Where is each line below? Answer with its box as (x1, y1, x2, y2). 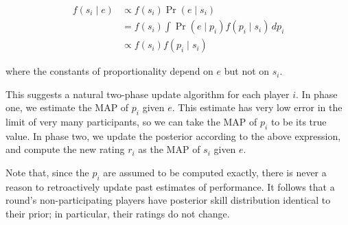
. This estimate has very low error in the (172, 100, 343, 115)
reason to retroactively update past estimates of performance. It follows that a (5, 179, 335, 193)
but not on (224, 64, 270, 78)
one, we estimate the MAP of (5, 100, 129, 115)
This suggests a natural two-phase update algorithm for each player (5, 86, 290, 101)
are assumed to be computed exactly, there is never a (103, 165, 327, 180)
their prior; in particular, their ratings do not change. (5, 206, 230, 221)
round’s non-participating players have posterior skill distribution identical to (5, 193, 331, 207)
